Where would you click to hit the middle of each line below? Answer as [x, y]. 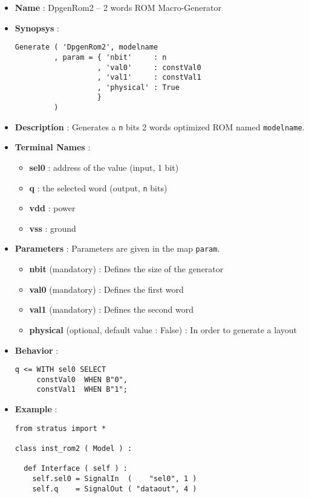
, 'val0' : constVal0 [149, 67]
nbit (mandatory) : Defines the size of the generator [126, 269]
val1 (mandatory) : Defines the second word [112, 309]
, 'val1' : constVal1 [149, 78]
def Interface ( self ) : [76, 469]
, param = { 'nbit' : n [110, 57]
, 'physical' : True [138, 87]
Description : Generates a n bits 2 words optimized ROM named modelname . [160, 126]
